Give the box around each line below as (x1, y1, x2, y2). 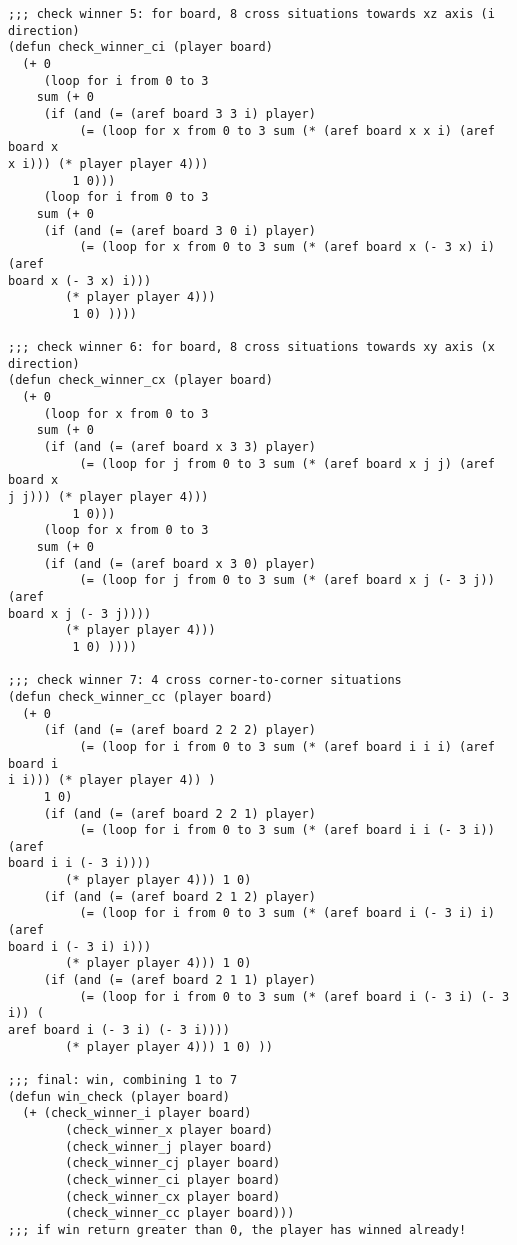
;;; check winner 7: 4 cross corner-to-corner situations (8, 673, 402, 688)
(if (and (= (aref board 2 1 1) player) (43, 973, 316, 988)
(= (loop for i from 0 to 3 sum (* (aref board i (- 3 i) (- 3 (79, 989, 510, 1004)
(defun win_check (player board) (8, 1089, 230, 1104)
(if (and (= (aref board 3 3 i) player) (43, 106, 316, 121)
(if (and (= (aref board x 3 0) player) (43, 556, 316, 571)
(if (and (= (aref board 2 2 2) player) (43, 723, 316, 738)
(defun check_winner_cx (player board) (8, 373, 273, 388)
